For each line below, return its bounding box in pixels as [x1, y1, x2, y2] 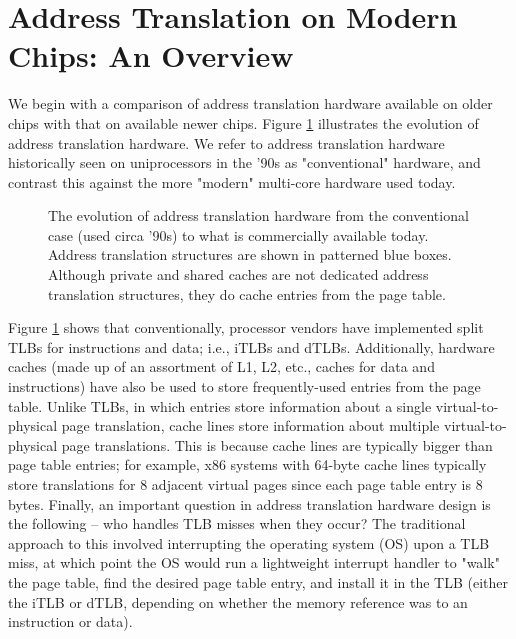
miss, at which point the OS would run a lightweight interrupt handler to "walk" [8, 552, 500, 573]
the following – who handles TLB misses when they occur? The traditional [8, 513, 466, 534]
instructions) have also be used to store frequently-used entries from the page [8, 376, 481, 397]
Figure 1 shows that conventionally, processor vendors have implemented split [8, 317, 484, 338]
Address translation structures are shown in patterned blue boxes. [48, 244, 452, 265]
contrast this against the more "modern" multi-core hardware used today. [8, 171, 456, 192]
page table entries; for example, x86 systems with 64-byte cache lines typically [8, 454, 487, 475]
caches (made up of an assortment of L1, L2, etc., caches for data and [8, 356, 435, 377]
